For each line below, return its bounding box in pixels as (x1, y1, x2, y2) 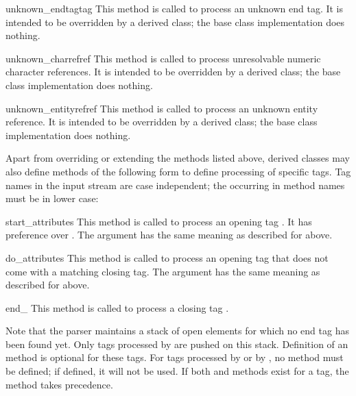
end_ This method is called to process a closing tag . (5, 300, 229, 314)
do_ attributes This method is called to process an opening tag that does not (5, 250, 329, 264)
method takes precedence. (5, 377, 113, 391)
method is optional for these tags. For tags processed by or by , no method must (5, 350, 344, 364)
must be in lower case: (5, 191, 99, 206)
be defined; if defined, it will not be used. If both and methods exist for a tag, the (5, 364, 349, 378)
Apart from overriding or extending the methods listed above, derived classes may (5, 151, 350, 165)
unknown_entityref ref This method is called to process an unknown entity (5, 101, 318, 115)
